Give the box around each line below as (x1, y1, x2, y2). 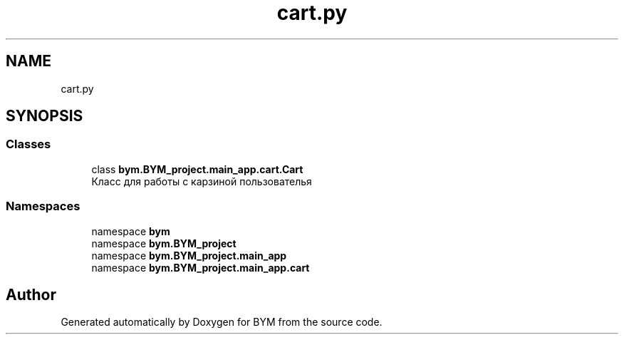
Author (6, 285, 56, 304)
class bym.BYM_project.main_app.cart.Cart (91, 163, 303, 175)
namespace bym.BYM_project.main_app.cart (91, 261, 310, 274)
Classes (6, 137, 51, 152)
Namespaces (6, 199, 80, 214)
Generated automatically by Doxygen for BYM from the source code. (61, 316, 383, 329)
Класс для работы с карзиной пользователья (91, 175, 312, 187)
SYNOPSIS (6, 107, 83, 125)
